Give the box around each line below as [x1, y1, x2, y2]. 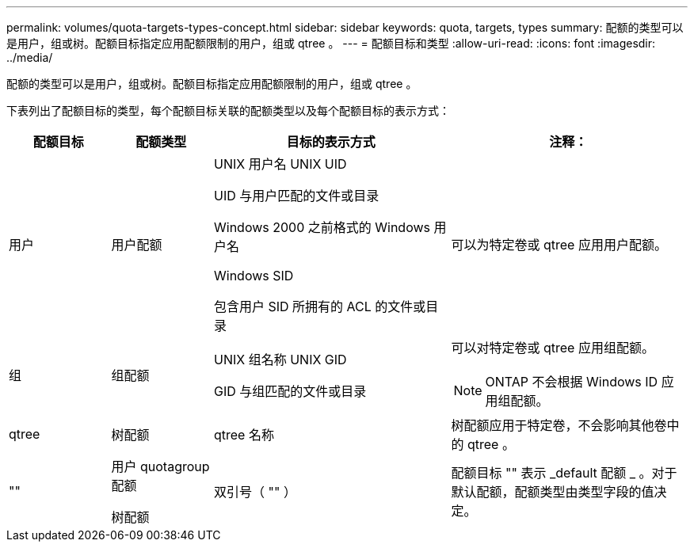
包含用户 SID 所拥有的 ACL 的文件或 [214, 299, 426, 314]
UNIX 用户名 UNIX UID [214, 156, 347, 172]
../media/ [6, 51, 53, 64]
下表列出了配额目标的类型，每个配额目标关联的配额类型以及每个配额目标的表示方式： [6, 104, 450, 117]
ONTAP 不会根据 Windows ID [485, 374, 658, 390]
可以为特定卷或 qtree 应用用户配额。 [451, 237, 667, 253]
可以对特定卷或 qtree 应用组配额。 [451, 340, 654, 356]
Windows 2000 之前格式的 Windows [214, 219, 431, 235]
